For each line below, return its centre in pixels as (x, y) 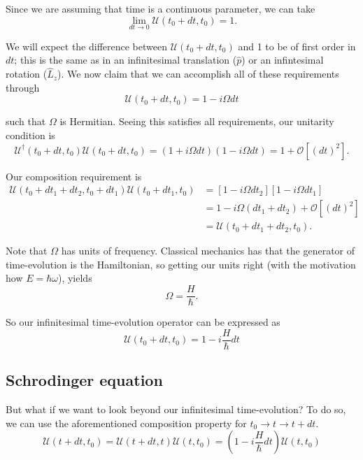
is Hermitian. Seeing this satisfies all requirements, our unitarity (197, 121)
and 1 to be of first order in (297, 46)
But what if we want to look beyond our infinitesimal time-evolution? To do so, (176, 409)
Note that (27, 251)
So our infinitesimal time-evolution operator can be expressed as (143, 322)
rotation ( (27, 74)
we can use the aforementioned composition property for (126, 423)
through (23, 87)
